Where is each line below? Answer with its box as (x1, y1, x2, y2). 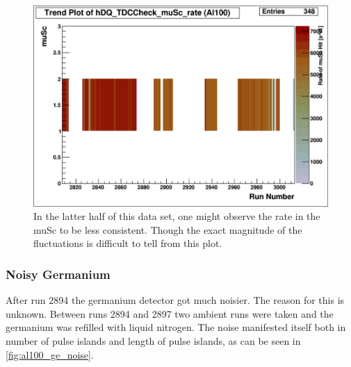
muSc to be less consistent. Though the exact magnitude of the (33, 222, 302, 237)
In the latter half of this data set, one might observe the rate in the (33, 209, 320, 223)
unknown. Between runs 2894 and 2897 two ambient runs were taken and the (6, 306, 334, 321)
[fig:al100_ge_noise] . (6, 347, 94, 361)
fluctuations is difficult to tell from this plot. (33, 236, 222, 250)
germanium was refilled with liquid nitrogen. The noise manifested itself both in (6, 320, 346, 334)
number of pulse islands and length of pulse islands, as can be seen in (6, 334, 301, 348)
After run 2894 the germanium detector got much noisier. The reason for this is (6, 293, 345, 307)
